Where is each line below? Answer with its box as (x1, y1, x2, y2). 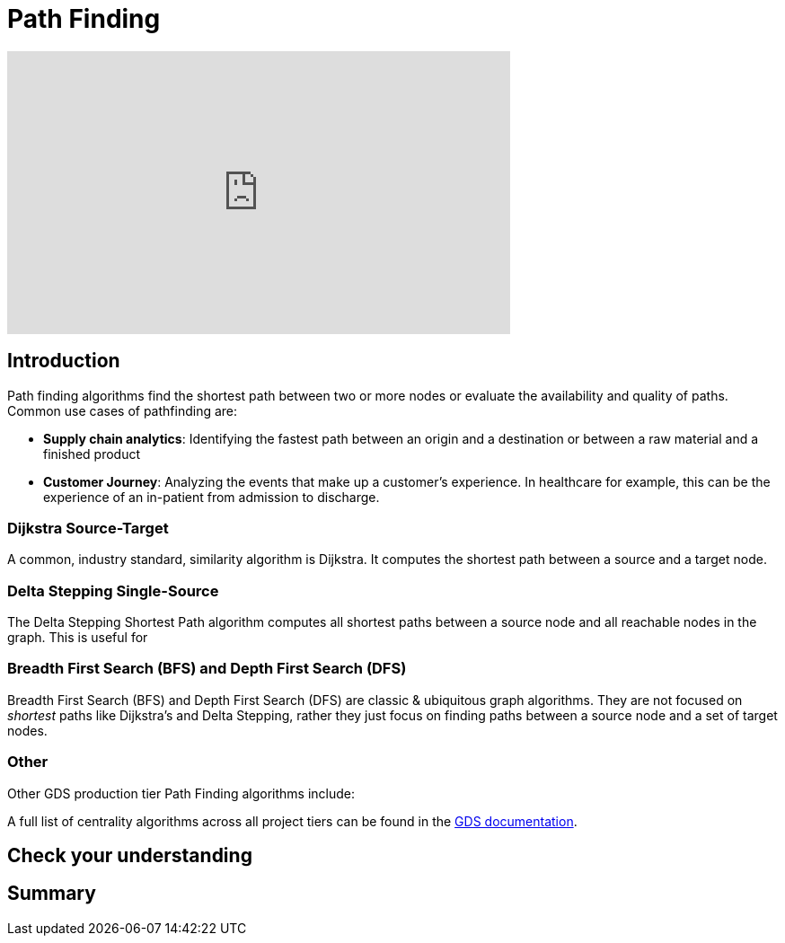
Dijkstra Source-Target (7, 518, 169, 537)
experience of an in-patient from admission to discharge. (43, 489, 380, 505)
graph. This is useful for (7, 630, 148, 646)
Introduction (7, 349, 120, 373)
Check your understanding (7, 844, 252, 868)
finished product (43, 445, 141, 462)
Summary (7, 882, 96, 905)
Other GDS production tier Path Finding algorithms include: (7, 785, 356, 801)
